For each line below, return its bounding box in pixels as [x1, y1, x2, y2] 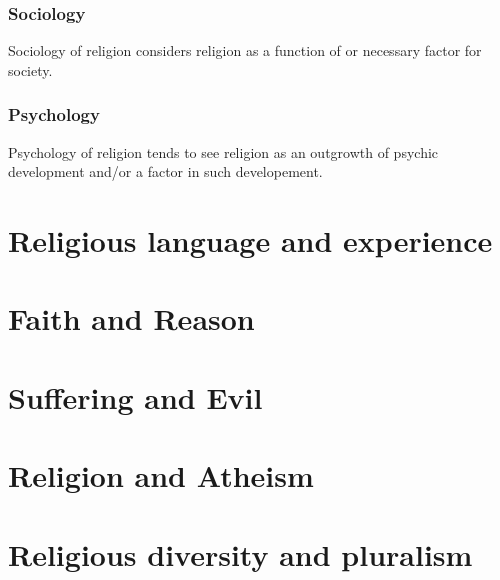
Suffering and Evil [8, 376, 263, 417]
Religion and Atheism [8, 455, 314, 496]
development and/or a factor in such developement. [8, 161, 323, 182]
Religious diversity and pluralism [8, 533, 473, 574]
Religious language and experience [8, 220, 493, 260]
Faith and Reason [8, 298, 255, 339]
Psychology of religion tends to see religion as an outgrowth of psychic [8, 141, 439, 162]
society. [8, 59, 53, 80]
